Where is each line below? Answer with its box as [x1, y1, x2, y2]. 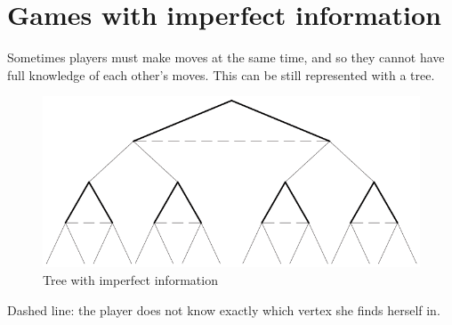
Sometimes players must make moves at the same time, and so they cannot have [7, 48, 445, 67]
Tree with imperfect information [43, 271, 218, 289]
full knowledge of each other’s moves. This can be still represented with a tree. [7, 65, 435, 84]
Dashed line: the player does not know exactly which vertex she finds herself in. [7, 300, 440, 319]
